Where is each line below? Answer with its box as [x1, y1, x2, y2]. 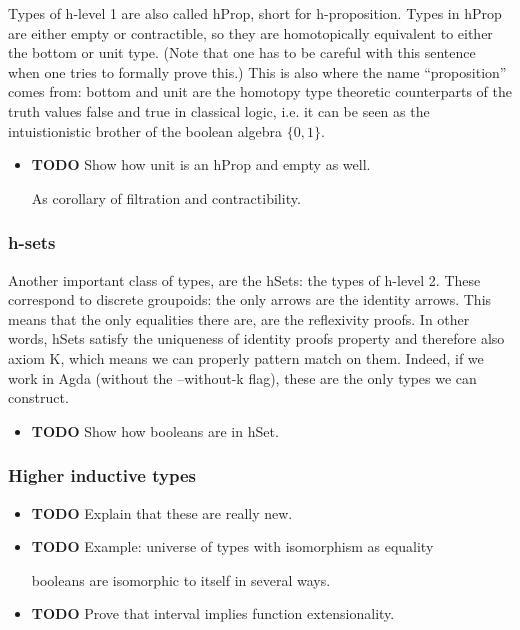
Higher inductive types [8, 463, 196, 488]
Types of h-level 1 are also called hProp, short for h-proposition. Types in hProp [8, 3, 502, 23]
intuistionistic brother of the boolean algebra [8, 120, 283, 141]
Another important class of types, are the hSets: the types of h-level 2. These [8, 269, 481, 290]
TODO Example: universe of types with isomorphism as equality [31, 536, 434, 557]
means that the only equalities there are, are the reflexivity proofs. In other [8, 308, 470, 329]
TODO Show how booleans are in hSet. [31, 420, 279, 441]
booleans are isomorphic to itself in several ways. [31, 569, 331, 590]
